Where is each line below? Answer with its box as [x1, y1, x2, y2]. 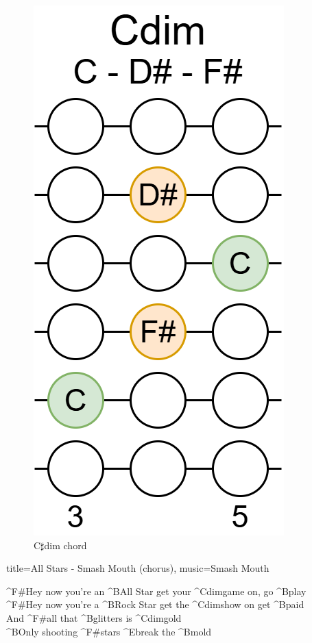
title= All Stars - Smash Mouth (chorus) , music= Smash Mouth [6, 561, 269, 575]
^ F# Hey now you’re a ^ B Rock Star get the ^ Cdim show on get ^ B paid [6, 597, 304, 612]
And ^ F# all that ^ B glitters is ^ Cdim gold [6, 610, 182, 625]
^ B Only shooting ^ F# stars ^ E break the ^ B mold [6, 624, 212, 638]
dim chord [44, 538, 87, 552]
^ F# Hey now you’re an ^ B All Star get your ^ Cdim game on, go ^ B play [6, 583, 307, 598]
